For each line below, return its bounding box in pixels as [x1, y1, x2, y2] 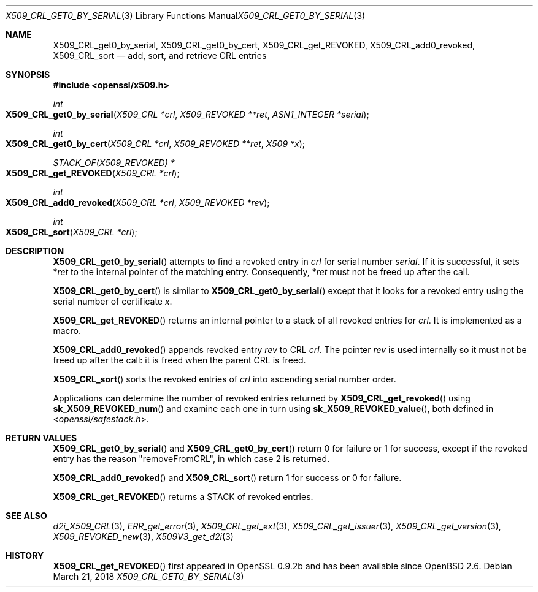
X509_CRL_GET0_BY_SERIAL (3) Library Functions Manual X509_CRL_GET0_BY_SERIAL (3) [6, 10, 366, 21]
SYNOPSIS [6, 69, 50, 80]
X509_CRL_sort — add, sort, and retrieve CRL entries [53, 50, 267, 61]
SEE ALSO [6, 510, 47, 521]
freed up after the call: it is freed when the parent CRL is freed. [53, 355, 306, 365]
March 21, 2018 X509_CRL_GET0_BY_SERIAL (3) [53, 571, 244, 582]
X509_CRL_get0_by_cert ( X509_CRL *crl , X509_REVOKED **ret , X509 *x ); [6, 139, 306, 149]
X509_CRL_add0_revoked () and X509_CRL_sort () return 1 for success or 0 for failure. [53, 472, 402, 483]
